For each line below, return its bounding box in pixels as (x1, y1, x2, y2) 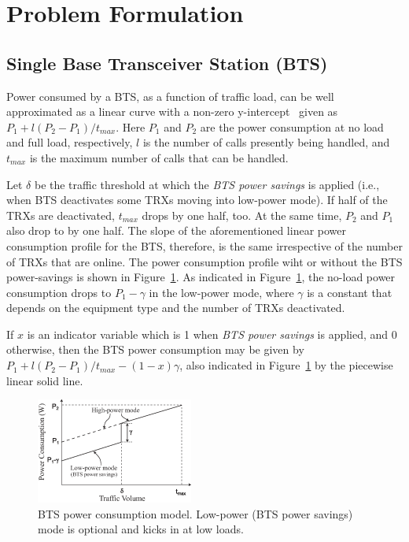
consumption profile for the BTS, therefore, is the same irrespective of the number (6, 237, 403, 254)
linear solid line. (6, 372, 83, 388)
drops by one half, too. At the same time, (142, 206, 342, 223)
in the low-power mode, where (149, 284, 294, 300)
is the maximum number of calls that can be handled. (29, 149, 289, 165)
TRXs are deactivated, (6, 206, 115, 223)
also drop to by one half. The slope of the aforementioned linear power (6, 222, 346, 239)
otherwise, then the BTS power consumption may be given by (6, 341, 304, 358)
